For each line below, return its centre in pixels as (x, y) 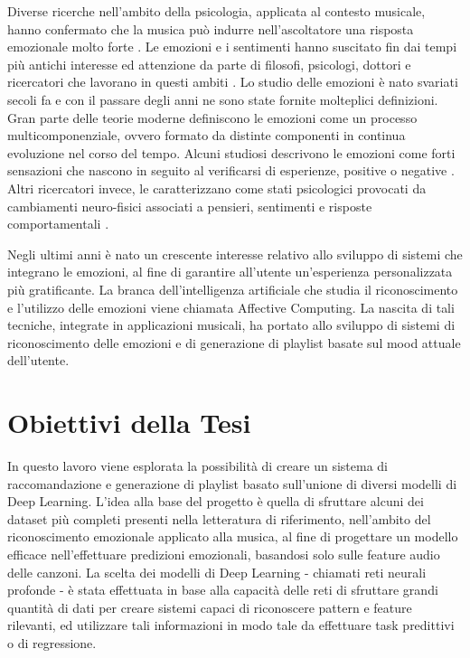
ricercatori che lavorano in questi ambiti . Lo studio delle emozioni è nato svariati (233, 82)
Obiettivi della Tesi (129, 423)
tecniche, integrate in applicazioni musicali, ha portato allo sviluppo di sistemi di (231, 325)
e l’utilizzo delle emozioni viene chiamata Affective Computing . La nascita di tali (231, 307)
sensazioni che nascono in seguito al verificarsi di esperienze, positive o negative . (231, 170)
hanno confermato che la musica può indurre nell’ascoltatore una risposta (211, 28)
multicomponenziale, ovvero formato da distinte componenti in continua (207, 135)
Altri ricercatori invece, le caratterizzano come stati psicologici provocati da (217, 188)
